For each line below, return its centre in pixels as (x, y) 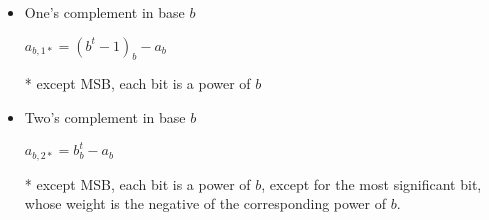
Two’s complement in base (105, 116)
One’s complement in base (104, 12)
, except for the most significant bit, (371, 183)
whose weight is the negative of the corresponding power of (205, 203)
